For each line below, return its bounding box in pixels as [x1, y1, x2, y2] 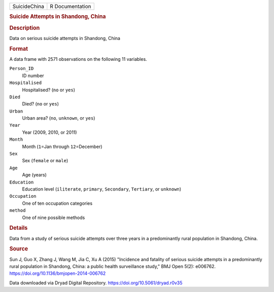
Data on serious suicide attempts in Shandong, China [9, 35, 120, 41]
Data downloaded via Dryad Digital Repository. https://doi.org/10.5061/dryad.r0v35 [9, 279, 183, 286]
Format [9, 45, 28, 52]
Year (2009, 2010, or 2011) [22, 129, 77, 135]
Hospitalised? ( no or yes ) [22, 87, 76, 93]
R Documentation [50, 3, 91, 10]
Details [9, 225, 28, 232]
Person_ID [9, 66, 34, 71]
